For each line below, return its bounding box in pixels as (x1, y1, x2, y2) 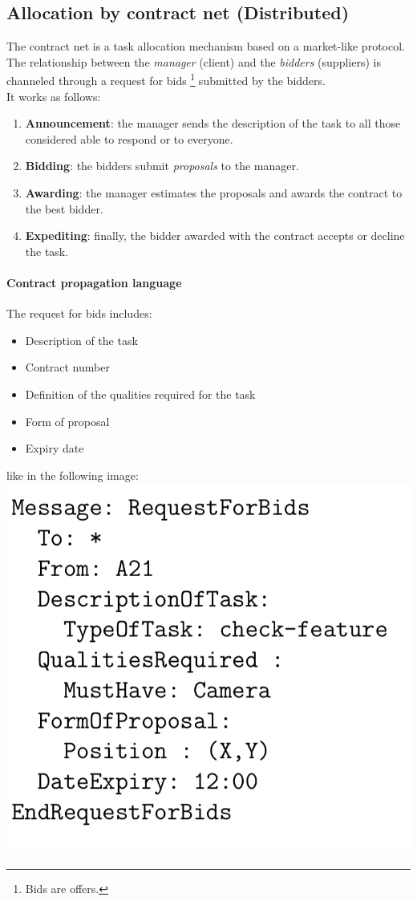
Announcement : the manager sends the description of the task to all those (25, 115, 401, 132)
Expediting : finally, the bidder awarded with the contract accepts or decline (25, 227, 405, 244)
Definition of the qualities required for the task (25, 385, 256, 402)
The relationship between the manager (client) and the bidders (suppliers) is (6, 53, 381, 70)
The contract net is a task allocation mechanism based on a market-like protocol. (6, 38, 405, 55)
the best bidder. (25, 200, 103, 217)
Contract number (25, 359, 110, 375)
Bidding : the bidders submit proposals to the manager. (25, 157, 299, 174)
